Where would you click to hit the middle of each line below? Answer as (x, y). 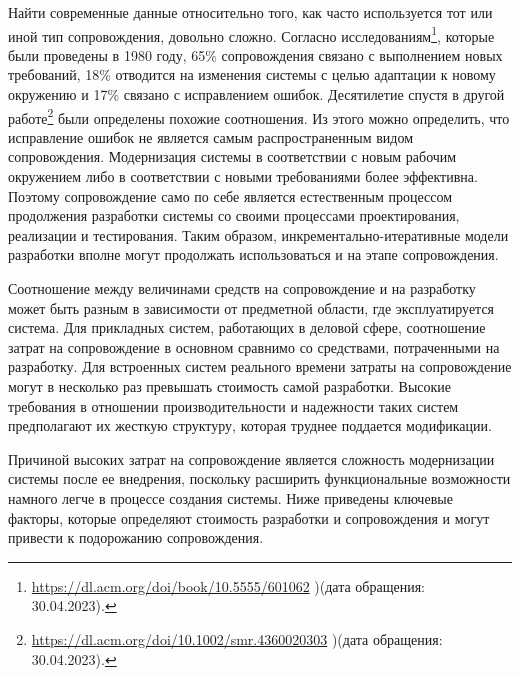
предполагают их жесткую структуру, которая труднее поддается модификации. (250, 425)
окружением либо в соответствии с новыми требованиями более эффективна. (243, 176)
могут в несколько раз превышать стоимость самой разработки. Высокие (230, 386)
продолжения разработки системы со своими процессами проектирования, (234, 215)
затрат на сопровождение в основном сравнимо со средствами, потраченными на (254, 346)
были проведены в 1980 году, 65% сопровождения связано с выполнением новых (255, 54)
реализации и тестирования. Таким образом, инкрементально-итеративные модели (258, 234)
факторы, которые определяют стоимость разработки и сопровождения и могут (249, 517)
